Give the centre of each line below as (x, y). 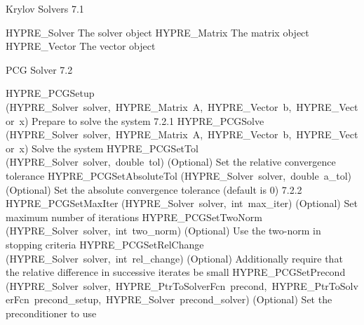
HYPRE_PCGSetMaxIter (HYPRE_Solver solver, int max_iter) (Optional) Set (182, 203)
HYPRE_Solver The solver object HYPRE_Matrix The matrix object (157, 32)
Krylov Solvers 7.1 (45, 8)
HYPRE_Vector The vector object (81, 46)
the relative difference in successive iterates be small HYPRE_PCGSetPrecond (176, 272)
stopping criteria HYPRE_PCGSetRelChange (105, 244)
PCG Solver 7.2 (39, 69)
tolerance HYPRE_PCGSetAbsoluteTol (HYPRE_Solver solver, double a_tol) (178, 175)
